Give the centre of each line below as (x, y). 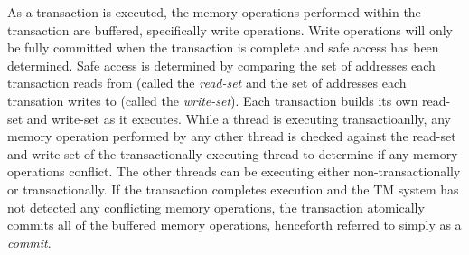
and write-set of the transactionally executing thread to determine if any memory (233, 153)
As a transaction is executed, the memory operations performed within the (214, 12)
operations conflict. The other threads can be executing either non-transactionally (234, 171)
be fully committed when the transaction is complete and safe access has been (223, 47)
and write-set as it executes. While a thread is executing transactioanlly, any (239, 118)
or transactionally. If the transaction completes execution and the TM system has (233, 189)
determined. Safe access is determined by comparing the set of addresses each (221, 65)
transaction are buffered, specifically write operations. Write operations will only (230, 29)
